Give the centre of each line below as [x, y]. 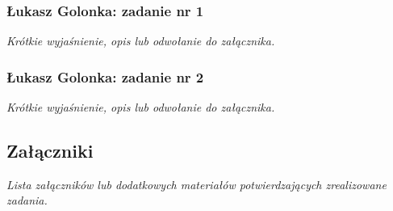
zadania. [27, 200]
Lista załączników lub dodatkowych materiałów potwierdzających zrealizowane [196, 184]
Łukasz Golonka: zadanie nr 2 [105, 76]
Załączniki [50, 151]
